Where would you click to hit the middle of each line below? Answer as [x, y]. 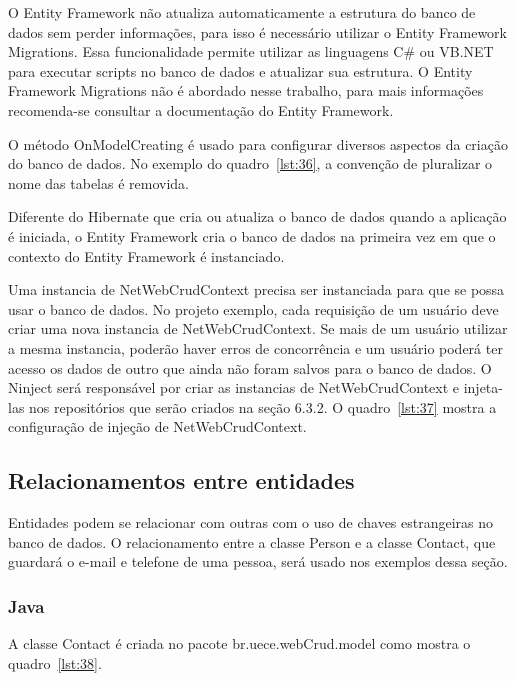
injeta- [483, 387]
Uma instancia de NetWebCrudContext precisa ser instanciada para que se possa [256, 289]
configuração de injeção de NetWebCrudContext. [157, 426]
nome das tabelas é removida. [99, 182]
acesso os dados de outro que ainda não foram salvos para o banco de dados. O [250, 367]
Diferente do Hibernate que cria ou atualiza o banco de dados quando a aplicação [257, 216]
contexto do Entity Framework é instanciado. [146, 255]
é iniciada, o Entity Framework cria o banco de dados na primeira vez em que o [252, 235]
